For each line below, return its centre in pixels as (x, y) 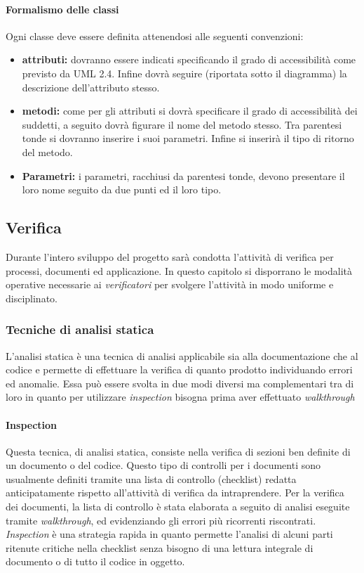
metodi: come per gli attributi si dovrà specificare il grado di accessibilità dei (190, 111)
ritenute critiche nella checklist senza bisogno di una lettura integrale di (160, 547)
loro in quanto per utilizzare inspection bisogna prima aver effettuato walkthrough (180, 397)
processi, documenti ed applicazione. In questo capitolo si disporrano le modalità (179, 270)
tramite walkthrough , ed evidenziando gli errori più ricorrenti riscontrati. (161, 520)
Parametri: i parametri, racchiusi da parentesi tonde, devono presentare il (183, 175)
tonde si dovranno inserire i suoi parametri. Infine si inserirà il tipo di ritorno (188, 138)
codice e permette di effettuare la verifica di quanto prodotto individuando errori (179, 369)
